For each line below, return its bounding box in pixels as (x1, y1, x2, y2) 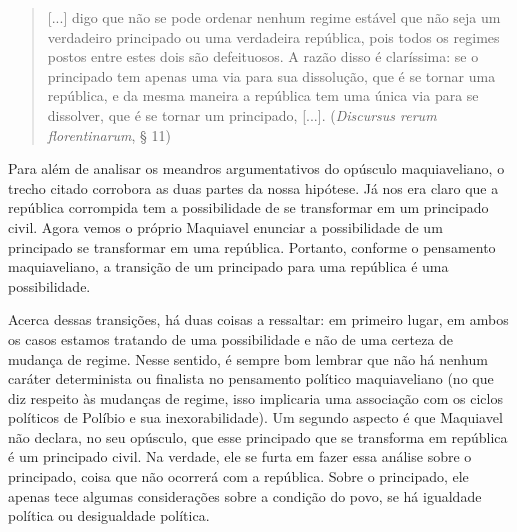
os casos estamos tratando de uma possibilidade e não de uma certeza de (8, 328, 454, 349)
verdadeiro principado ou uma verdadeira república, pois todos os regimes (47, 26, 500, 47)
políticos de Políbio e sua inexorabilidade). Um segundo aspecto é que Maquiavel (8, 407, 503, 428)
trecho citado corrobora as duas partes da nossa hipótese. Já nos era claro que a (8, 177, 499, 198)
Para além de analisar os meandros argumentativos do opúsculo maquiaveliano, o (8, 158, 505, 179)
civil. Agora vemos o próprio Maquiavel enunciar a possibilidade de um (8, 216, 443, 237)
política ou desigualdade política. (8, 505, 210, 526)
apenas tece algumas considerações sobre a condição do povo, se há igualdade (8, 485, 482, 506)
